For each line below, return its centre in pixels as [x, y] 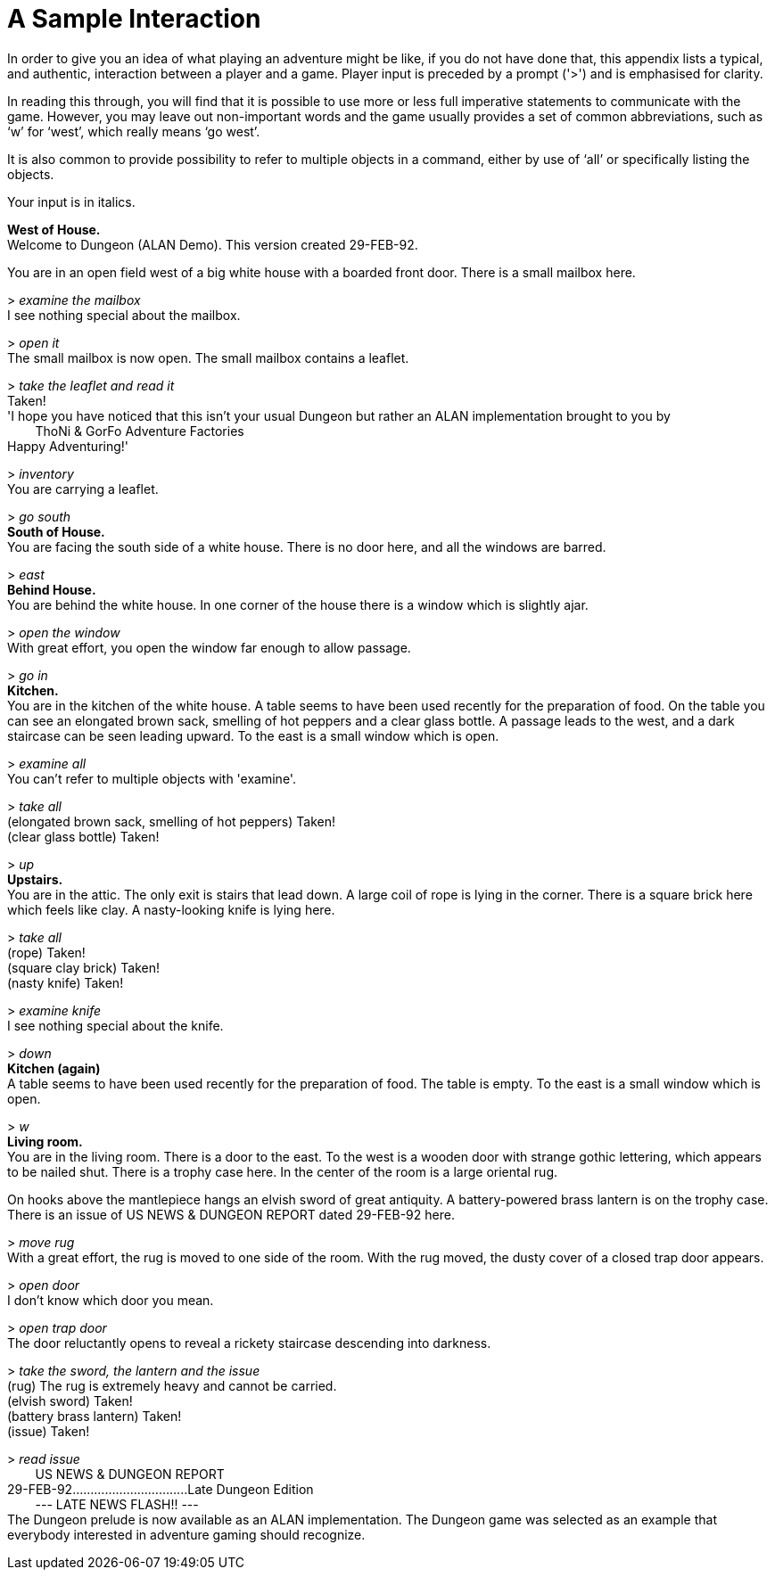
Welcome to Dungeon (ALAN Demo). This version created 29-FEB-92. [213, 244]
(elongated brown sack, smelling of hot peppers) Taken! [171, 821]
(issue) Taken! [49, 1431]
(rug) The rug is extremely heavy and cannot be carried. [172, 1385]
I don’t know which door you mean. [111, 1300]
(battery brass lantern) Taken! [95, 1416]
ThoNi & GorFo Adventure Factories [140, 431]
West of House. [54, 229]
